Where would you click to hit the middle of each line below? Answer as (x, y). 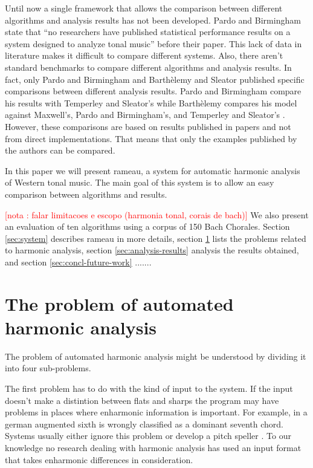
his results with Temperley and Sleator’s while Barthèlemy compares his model (151, 102)
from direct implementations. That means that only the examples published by (151, 138)
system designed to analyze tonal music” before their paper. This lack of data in (153, 43)
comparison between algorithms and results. (86, 194)
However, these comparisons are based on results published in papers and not (148, 126)
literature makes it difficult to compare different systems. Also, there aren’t (144, 55)
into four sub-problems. (48, 368)
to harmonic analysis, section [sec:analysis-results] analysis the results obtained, (152, 250)
